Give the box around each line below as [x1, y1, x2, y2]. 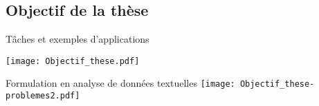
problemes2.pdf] [6, 91, 80, 101]
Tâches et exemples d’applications [6, 32, 149, 46]
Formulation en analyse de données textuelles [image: [6, 76, 235, 90]
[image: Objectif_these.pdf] [6, 56, 140, 66]
